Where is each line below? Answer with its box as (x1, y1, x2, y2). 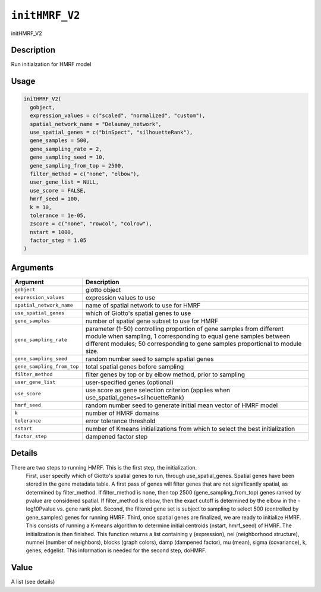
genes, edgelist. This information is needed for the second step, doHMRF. (26, 547, 207, 554)
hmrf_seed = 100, (30, 196, 80, 202)
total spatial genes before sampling (85, 363, 184, 371)
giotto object (85, 285, 121, 294)
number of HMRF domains (85, 409, 159, 417)
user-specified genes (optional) (85, 378, 174, 386)
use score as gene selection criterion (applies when (85, 386, 230, 394)
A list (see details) (11, 578, 55, 585)
